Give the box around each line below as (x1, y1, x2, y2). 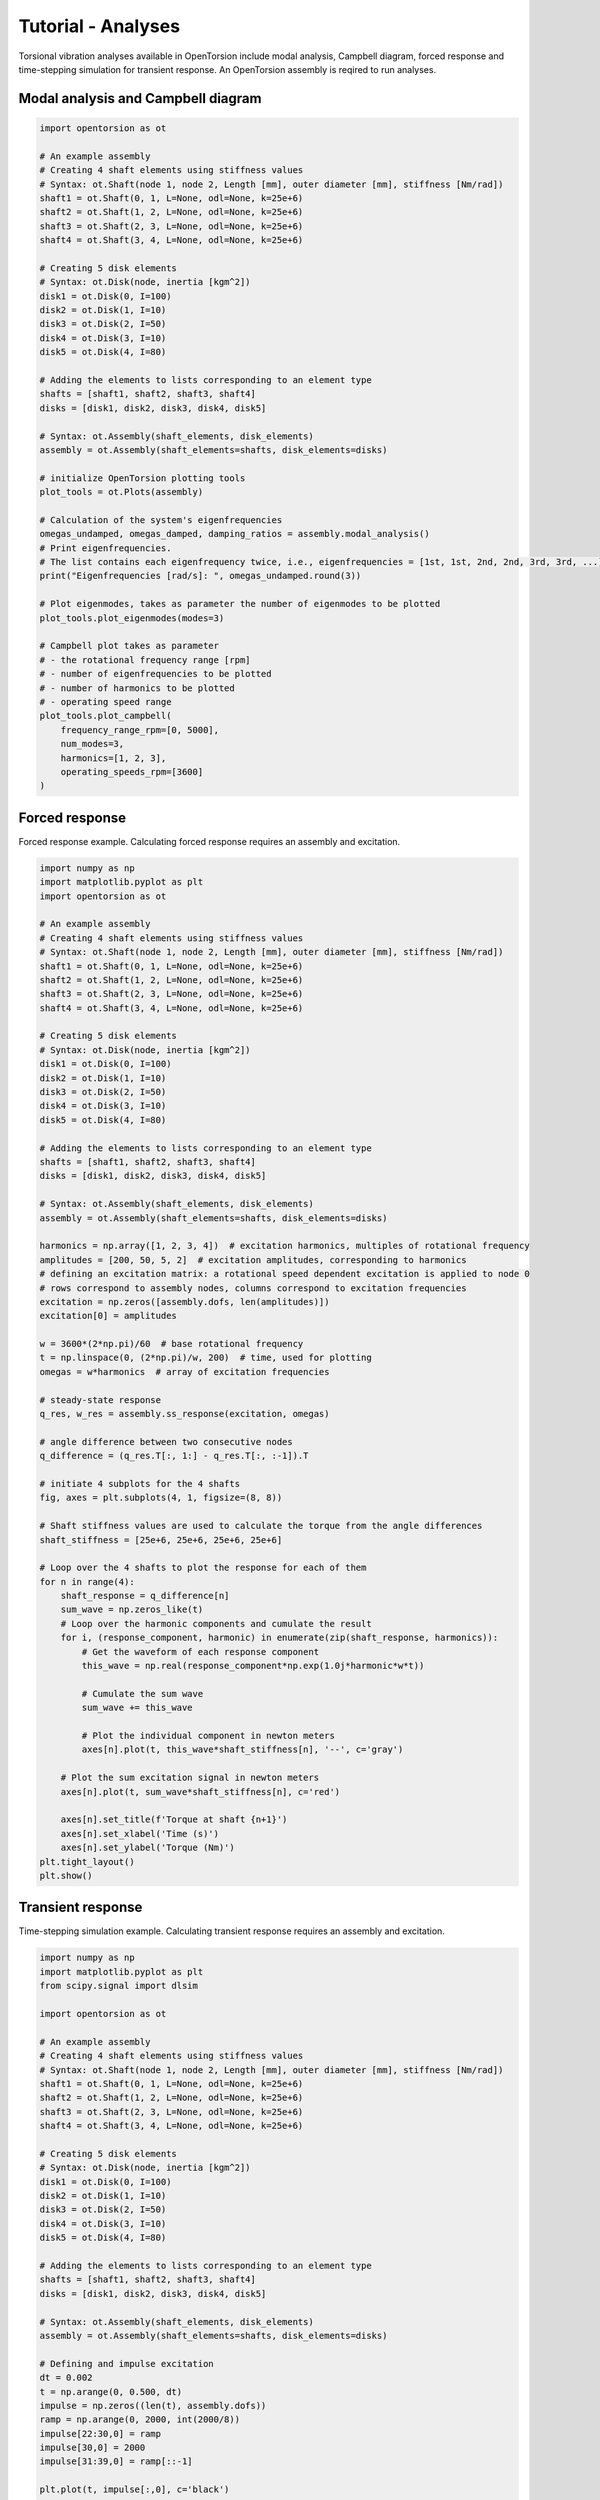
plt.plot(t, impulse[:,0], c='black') (39, 2484, 230, 2495)
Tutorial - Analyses (18, 15, 180, 37)
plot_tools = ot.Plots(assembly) (39, 486, 204, 498)
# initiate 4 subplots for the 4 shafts (39, 1478, 240, 1489)
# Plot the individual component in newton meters (81, 1730, 335, 1741)
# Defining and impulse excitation (39, 2358, 214, 2369)
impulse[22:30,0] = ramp (39, 2428, 162, 2439)
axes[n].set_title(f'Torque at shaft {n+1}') (60, 1814, 288, 1825)
